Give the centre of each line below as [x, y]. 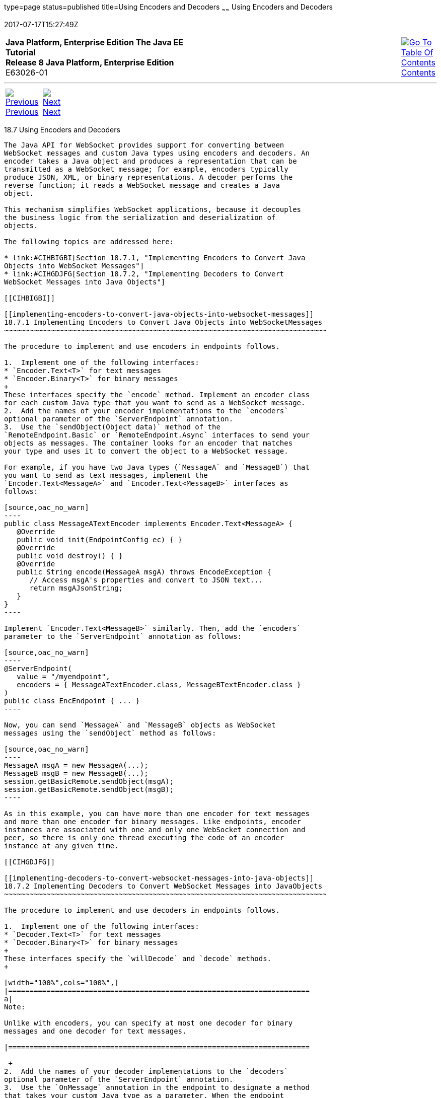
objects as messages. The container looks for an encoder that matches [149, 443]
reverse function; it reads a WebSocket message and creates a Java [142, 185]
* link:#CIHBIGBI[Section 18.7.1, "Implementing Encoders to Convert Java [155, 258]
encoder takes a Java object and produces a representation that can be [151, 161]
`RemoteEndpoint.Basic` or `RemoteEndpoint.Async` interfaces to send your [157, 435]
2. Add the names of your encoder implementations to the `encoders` [146, 411]
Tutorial [21, 52]
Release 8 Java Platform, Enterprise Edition [90, 62]
